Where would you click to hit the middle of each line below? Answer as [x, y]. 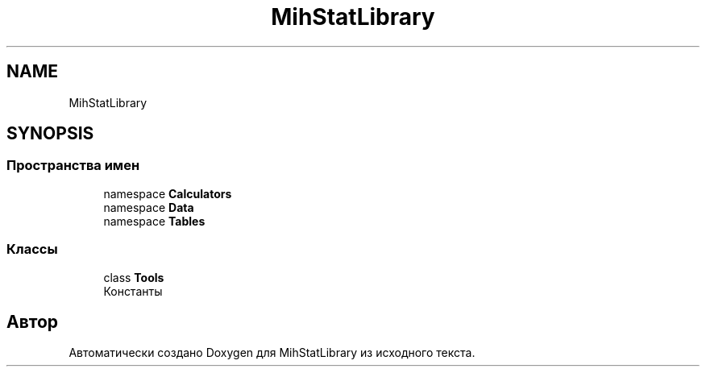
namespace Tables [154, 221]
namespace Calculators [168, 193]
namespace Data [149, 207]
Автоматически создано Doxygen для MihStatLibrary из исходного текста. [272, 353]
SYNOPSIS [50, 134]
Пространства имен [73, 166]
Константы [133, 291]
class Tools [134, 277]
